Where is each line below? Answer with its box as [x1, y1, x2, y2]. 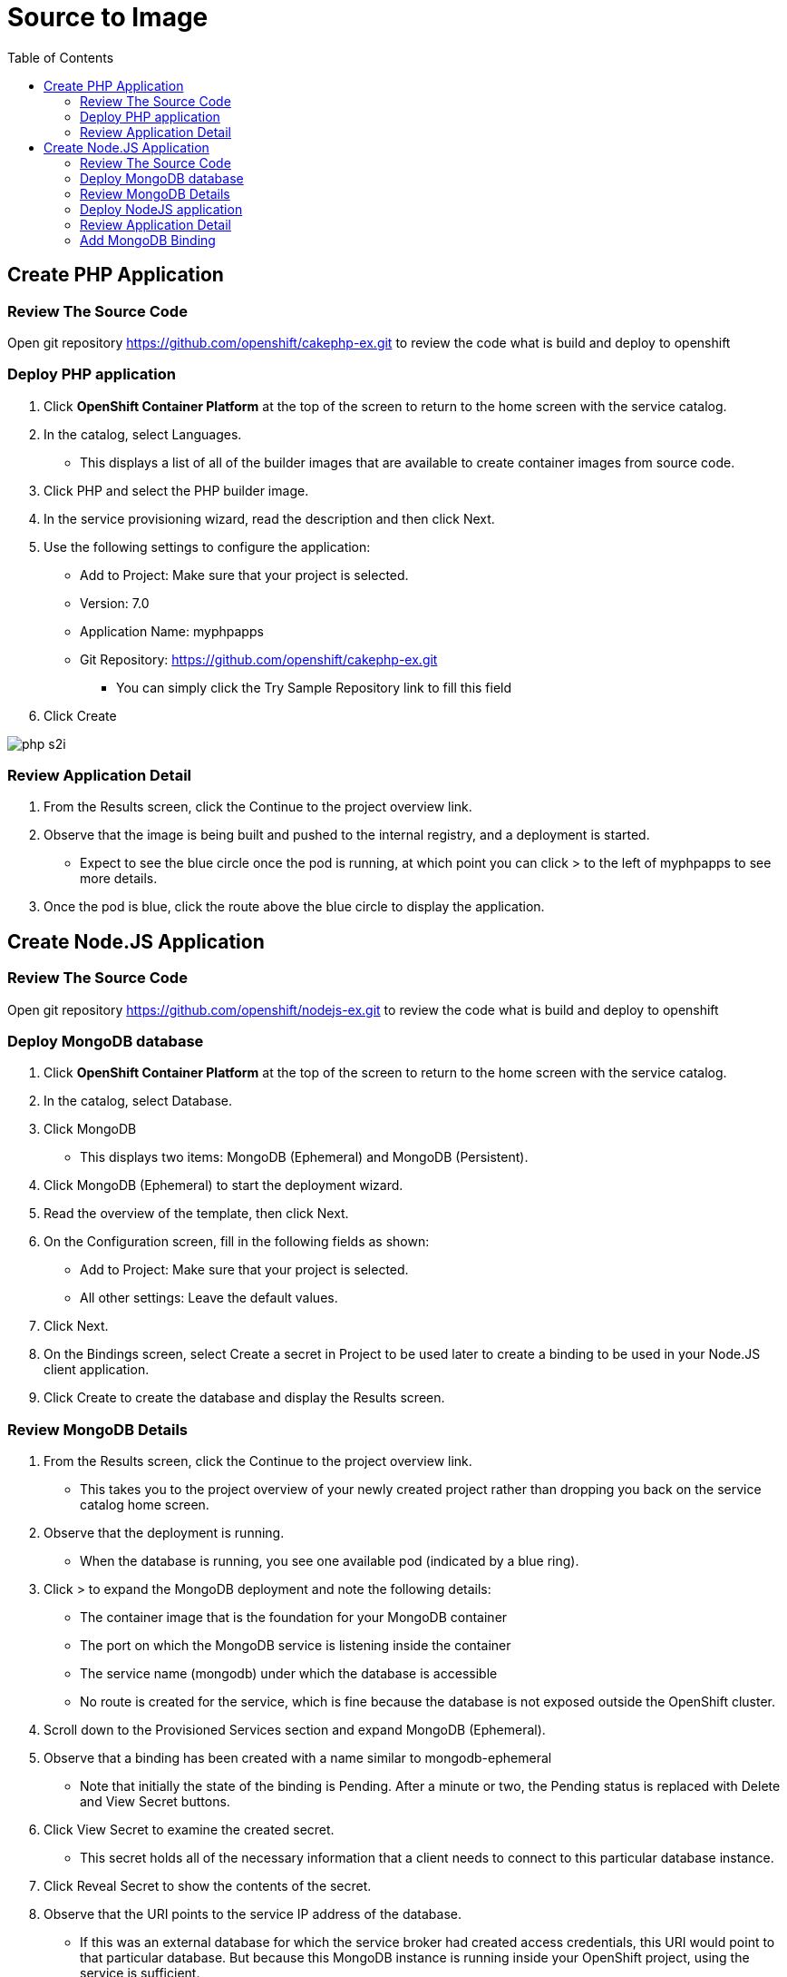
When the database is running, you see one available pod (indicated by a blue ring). [80, 1553, 579, 1569]
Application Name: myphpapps [80, 623, 264, 639]
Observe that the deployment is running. [44, 1525, 285, 1541]
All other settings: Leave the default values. [80, 1290, 338, 1306]
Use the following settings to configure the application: [44, 538, 371, 555]
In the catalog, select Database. [44, 1093, 233, 1109]
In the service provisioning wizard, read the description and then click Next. [44, 510, 495, 526]
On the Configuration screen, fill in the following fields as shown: [44, 1234, 430, 1250]
